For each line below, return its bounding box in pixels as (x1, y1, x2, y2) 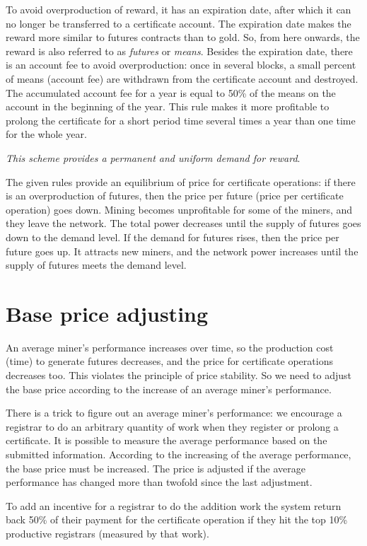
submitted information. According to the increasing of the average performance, (6, 446, 351, 461)
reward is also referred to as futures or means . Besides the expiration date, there (6, 43, 353, 58)
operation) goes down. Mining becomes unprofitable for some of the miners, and (6, 202, 353, 216)
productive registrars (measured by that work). (6, 525, 209, 540)
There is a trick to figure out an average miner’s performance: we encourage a (6, 405, 342, 420)
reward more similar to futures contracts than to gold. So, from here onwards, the (6, 30, 360, 45)
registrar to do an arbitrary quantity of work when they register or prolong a (6, 419, 339, 434)
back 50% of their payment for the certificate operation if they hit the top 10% (6, 512, 348, 527)
